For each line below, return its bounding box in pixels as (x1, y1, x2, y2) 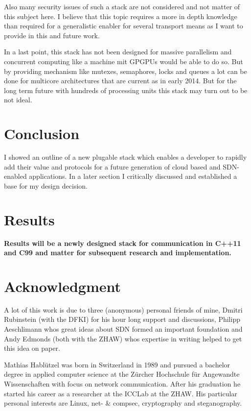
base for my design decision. (4, 180, 88, 191)
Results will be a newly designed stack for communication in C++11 (4, 238, 241, 248)
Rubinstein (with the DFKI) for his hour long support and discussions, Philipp (4, 314, 240, 324)
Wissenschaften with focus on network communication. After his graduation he (4, 379, 241, 389)
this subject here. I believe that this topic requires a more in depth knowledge (4, 11, 237, 21)
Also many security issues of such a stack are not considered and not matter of (4, 1, 240, 11)
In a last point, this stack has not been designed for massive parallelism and (4, 47, 232, 57)
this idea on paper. (4, 343, 60, 353)
